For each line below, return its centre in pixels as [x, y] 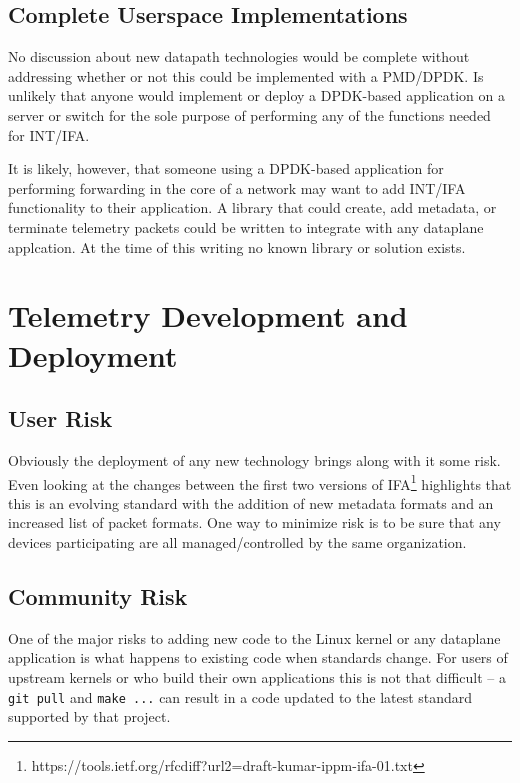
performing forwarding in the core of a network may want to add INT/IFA [237, 187]
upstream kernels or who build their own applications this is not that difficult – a [257, 676]
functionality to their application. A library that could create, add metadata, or [252, 207]
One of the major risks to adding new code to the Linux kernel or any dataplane [254, 637]
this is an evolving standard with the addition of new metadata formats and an [251, 502]
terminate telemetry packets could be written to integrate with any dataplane [246, 226]
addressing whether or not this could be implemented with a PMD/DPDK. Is [246, 75]
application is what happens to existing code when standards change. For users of [258, 657]
